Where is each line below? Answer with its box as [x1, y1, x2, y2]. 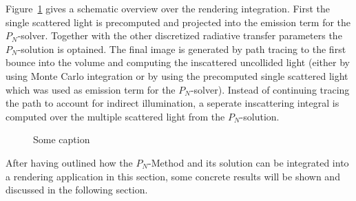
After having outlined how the [6, 155, 133, 169]
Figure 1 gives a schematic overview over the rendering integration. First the [6, 1, 331, 15]
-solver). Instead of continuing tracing [190, 82, 350, 96]
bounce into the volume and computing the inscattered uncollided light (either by [6, 55, 350, 70]
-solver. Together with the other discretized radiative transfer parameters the [17, 28, 342, 43]
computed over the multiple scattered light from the [6, 109, 225, 123]
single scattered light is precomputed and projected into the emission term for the [6, 14, 351, 29]
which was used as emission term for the [6, 82, 176, 96]
